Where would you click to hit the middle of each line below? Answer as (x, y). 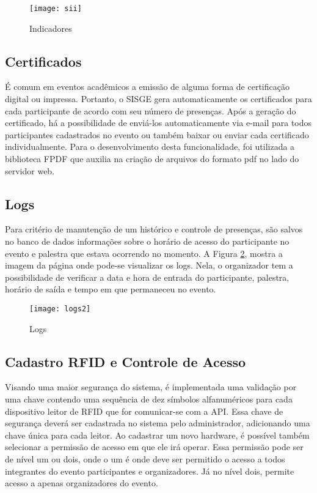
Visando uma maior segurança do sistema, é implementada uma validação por (151, 387)
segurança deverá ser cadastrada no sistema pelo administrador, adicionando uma (158, 423)
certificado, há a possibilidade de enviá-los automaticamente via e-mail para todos (158, 123)
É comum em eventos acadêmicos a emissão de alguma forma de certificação (147, 87)
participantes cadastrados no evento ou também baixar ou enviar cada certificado (157, 134)
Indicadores (51, 28)
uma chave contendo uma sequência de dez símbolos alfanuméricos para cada (149, 399)
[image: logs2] (60, 309)
